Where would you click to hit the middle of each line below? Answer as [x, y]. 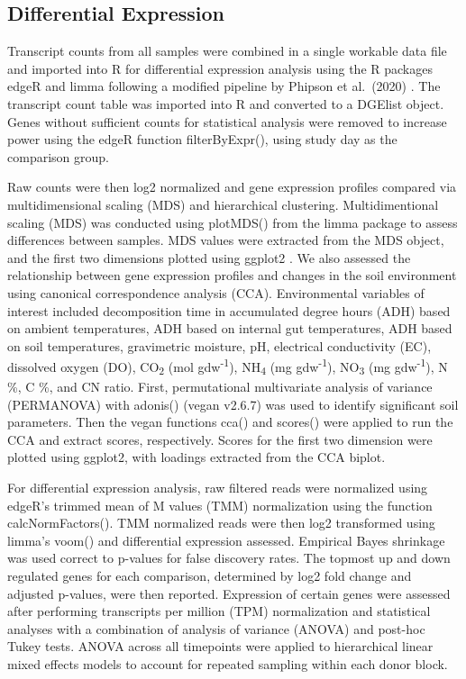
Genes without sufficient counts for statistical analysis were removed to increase [227, 121]
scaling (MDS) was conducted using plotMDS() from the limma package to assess [233, 222]
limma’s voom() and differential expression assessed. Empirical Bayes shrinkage [226, 540]
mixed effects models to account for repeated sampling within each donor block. [228, 663]
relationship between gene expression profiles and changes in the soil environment [232, 275]
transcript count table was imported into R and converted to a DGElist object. [226, 103]
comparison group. [58, 156]
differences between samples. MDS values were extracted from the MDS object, [226, 240]
